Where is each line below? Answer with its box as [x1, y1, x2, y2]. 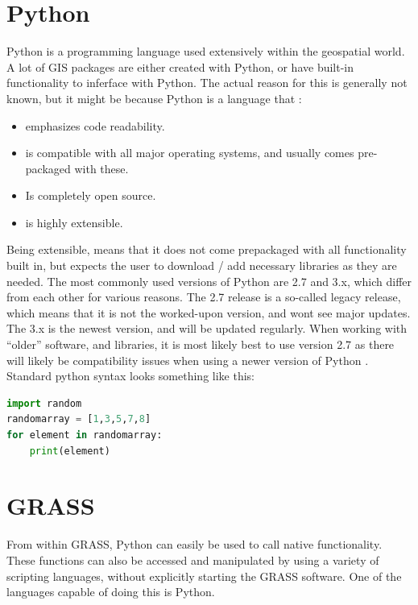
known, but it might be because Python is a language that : [6, 89, 302, 106]
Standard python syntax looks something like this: [6, 367, 255, 384]
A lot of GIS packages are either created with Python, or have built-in [6, 58, 354, 75]
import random [6, 397, 82, 409]
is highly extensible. [25, 213, 123, 230]
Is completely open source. [25, 187, 156, 204]
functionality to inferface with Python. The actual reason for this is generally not [6, 74, 408, 91]
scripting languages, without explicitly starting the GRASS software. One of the [6, 567, 402, 584]
